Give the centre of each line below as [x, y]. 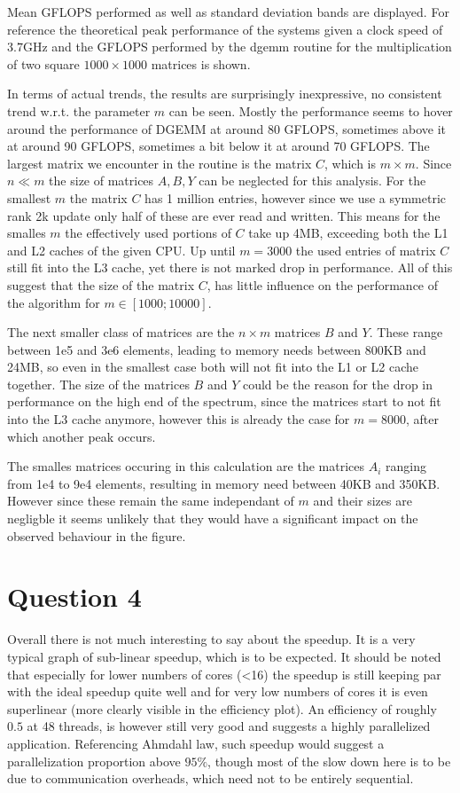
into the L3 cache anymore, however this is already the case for [179, 419]
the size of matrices [101, 181]
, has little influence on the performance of [323, 284]
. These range [406, 332]
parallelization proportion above [94, 761]
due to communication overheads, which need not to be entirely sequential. [211, 778]
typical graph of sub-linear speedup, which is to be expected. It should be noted [224, 656]
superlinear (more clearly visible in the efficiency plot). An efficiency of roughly [222, 708]
